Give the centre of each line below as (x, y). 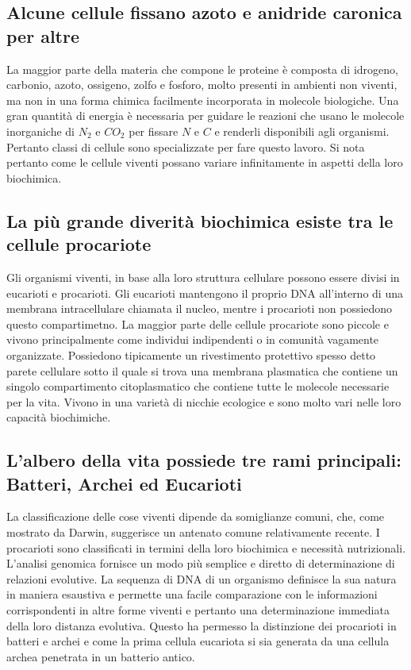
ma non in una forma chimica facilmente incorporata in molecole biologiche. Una (203, 100)
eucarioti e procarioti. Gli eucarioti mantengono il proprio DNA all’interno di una (205, 293)
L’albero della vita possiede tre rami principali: (204, 460)
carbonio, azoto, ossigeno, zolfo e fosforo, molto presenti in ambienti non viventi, (202, 85)
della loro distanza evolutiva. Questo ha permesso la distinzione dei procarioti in (202, 625)
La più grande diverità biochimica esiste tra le (200, 220)
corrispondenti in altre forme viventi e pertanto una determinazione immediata (198, 610)
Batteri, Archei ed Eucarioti (124, 483)
